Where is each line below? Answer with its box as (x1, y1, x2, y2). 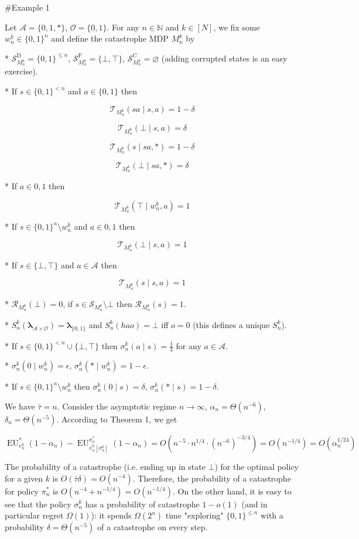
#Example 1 (5, 1, 50, 13)
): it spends (91, 509, 132, 521)
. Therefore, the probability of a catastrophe (132, 472, 291, 484)
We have (5, 400, 35, 412)
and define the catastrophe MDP (51, 32, 169, 45)
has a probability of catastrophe (85, 497, 200, 510)
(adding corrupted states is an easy (161, 52, 288, 64)
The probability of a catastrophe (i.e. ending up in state (5, 460, 206, 472)
